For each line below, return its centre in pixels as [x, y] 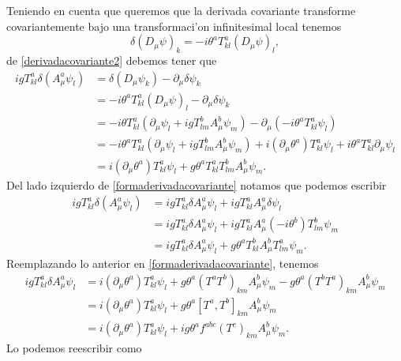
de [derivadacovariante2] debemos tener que [112, 60]
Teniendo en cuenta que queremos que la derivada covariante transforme [181, 10]
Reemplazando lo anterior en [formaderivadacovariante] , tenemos [163, 263]
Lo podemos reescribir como [74, 348]
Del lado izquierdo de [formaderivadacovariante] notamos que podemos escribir [197, 184]
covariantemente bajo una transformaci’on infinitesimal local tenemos [174, 26]
